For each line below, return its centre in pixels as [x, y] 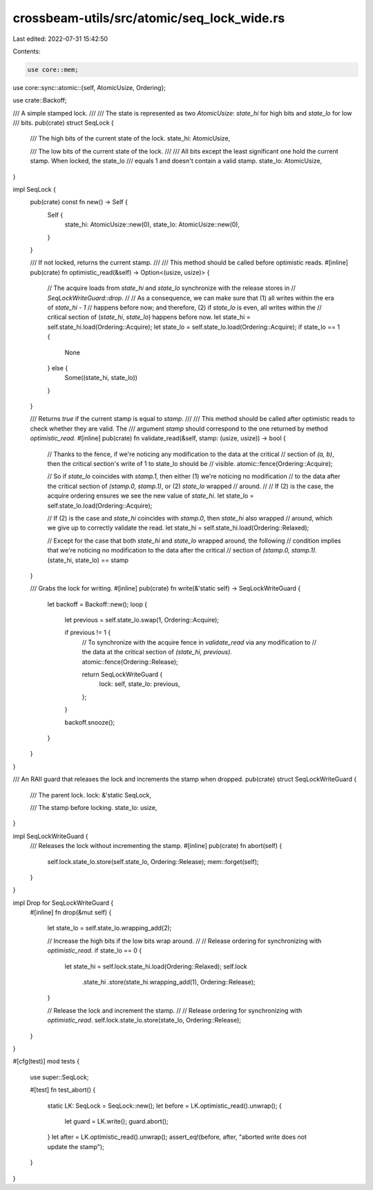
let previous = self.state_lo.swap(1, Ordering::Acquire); [142, 620]
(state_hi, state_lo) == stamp [88, 560]
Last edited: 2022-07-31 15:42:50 [60, 39]
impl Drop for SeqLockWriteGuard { [63, 903]
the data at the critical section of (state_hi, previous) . [157, 652]
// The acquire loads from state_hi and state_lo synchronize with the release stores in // [172, 288]
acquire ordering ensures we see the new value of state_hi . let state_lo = [151, 496]
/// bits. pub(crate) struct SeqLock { [63, 123]
